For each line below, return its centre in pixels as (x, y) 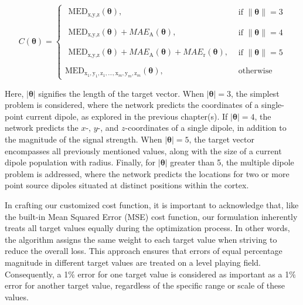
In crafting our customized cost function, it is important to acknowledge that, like (152, 204)
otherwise (255, 71)
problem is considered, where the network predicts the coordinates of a (132, 105)
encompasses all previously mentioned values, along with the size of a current (143, 150)
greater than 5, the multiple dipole (232, 162)
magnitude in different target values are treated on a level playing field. (133, 262)
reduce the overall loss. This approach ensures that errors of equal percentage (144, 251)
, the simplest (255, 93)
